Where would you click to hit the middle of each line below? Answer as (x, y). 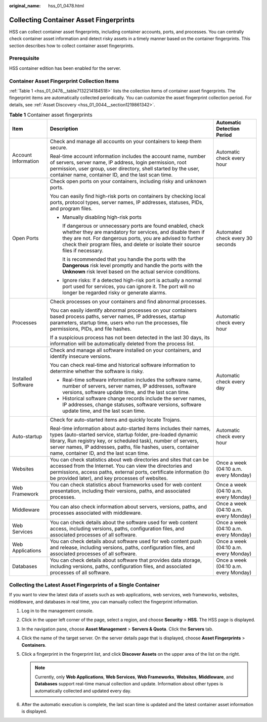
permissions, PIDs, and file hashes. (91, 329)
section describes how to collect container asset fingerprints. (72, 46)
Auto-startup (27, 436)
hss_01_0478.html (66, 6)
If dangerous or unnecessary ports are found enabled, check (133, 226)
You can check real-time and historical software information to (122, 365)
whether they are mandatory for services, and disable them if (133, 232)
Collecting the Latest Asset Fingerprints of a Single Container (85, 585)
